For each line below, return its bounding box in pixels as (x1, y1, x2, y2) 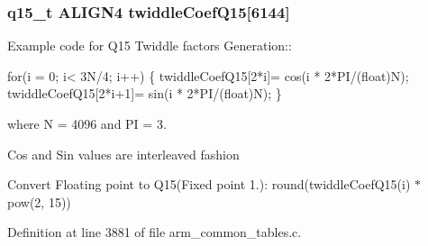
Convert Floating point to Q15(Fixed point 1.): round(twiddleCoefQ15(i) (7, 175, 411, 194)
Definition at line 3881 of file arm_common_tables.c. (7, 223, 302, 241)
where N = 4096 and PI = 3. (7, 114, 167, 132)
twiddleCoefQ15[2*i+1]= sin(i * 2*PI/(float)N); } (7, 84, 282, 103)
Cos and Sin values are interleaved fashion (7, 144, 240, 163)
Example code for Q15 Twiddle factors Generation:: (7, 36, 292, 55)
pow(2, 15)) (7, 192, 71, 211)
